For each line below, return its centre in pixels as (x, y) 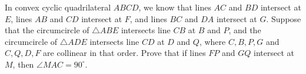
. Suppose (284, 18)
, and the (245, 30)
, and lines (148, 18)
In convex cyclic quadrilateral (58, 7)
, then (23, 64)
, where (212, 41)
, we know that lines (175, 7)
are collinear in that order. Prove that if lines (124, 53)
